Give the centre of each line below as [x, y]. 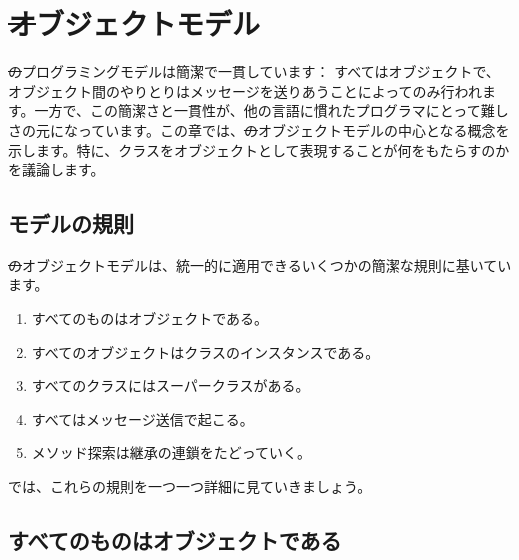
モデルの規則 [71, 223]
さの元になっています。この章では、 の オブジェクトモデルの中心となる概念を [259, 129]
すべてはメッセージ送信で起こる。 [142, 418]
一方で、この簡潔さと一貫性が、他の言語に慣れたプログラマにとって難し [271, 110]
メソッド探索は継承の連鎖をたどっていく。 [171, 452]
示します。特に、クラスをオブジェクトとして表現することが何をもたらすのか [259, 149]
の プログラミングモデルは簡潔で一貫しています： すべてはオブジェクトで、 [254, 71]
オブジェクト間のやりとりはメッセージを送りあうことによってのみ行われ [245, 90]
